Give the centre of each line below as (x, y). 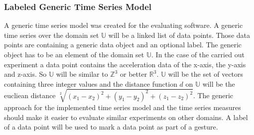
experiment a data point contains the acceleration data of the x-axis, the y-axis (125, 64)
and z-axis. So (25, 74)
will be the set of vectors (206, 74)
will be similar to (82, 74)
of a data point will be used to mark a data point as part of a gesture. (111, 127)
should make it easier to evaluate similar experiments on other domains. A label (126, 117)
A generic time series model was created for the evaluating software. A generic (124, 25)
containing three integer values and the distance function (91, 83)
